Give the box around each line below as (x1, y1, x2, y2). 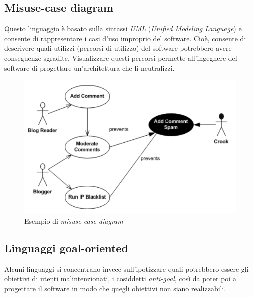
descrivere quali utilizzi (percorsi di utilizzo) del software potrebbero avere (4, 43, 232, 53)
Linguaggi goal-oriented (4, 240, 128, 256)
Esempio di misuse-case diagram (24, 216, 123, 226)
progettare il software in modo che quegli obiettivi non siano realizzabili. (4, 283, 226, 294)
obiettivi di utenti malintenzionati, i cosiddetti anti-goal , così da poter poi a (4, 273, 236, 284)
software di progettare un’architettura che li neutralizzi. (4, 62, 175, 73)
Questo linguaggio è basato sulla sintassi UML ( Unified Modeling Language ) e (4, 23, 242, 34)
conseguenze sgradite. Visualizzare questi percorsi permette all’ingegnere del (4, 52, 237, 63)
